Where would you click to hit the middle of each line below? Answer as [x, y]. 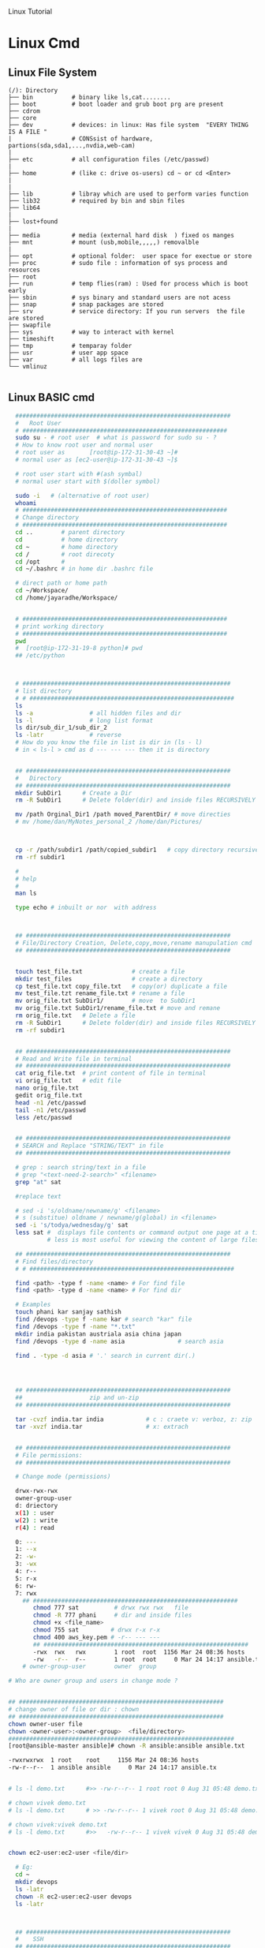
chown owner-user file [45, 1724]
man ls [26, 894]
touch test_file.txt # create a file [100, 971]
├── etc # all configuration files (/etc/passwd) [109, 159]
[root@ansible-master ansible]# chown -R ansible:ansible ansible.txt [127, 1746]
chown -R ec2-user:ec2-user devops [74, 1897]
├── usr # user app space [68, 353]
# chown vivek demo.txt [47, 1803]
